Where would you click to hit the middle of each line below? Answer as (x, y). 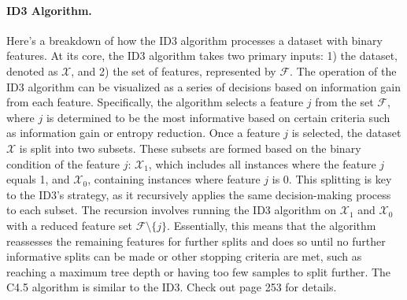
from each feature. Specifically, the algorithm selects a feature (155, 102)
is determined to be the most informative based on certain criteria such (218, 117)
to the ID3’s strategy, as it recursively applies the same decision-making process (199, 194)
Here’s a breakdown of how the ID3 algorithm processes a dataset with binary (194, 40)
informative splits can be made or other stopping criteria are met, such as (184, 256)
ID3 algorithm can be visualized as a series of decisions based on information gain (203, 86)
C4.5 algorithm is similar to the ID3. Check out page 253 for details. (172, 287)
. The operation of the (343, 70)
